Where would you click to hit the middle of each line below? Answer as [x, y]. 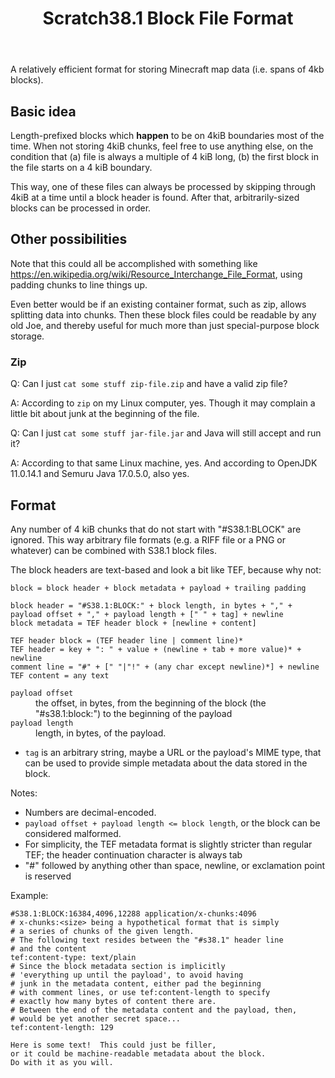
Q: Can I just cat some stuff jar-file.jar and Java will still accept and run [166, 433]
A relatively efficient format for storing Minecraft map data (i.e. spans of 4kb [167, 69]
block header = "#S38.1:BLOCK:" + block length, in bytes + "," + [151, 605]
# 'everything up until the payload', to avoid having [127, 975]
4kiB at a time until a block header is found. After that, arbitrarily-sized [155, 197]
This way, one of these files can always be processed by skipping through [163, 186]
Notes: [24, 793]
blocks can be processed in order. [81, 208]
